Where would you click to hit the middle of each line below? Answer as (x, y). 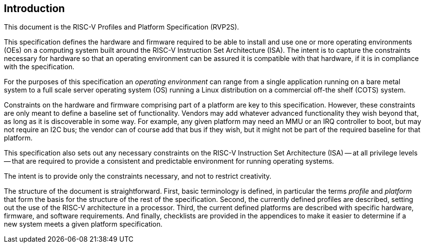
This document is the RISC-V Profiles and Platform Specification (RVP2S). (122, 27)
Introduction (34, 8)
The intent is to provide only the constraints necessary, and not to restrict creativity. (138, 176)
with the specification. (39, 67)
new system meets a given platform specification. (83, 224)
